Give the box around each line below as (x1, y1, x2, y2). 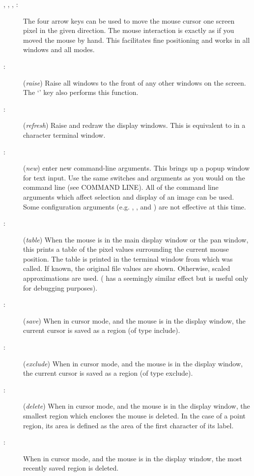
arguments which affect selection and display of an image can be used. (23, 191, 234, 202)
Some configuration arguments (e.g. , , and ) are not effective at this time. (23, 201, 246, 211)
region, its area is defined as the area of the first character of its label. (23, 420, 234, 430)
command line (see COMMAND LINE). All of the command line (23, 182, 219, 192)
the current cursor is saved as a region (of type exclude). (23, 368, 193, 378)
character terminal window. (23, 129, 106, 140)
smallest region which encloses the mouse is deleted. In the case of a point (23, 411, 246, 420)
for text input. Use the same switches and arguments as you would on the (23, 172, 245, 182)
